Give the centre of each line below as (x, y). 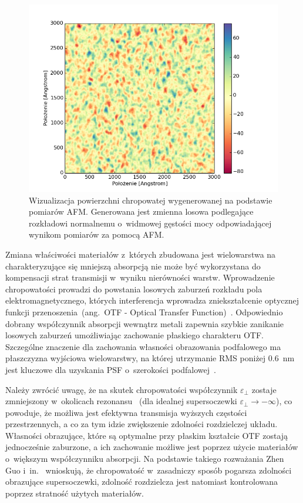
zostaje (264, 389)
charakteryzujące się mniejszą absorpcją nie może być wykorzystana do (133, 266)
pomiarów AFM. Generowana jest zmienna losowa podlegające (141, 211)
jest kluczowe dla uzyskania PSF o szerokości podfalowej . (111, 369)
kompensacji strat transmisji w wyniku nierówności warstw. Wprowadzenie (140, 277)
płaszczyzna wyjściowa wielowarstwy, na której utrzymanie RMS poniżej (136, 358)
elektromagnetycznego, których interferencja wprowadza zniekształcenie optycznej (152, 300)
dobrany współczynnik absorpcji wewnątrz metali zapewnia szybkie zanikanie (145, 323)
